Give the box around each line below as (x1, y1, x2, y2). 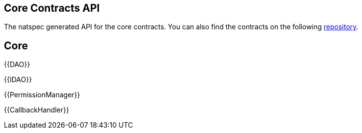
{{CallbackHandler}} (4, 106, 69, 114)
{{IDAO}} (4, 75, 32, 84)
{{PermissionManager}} (4, 90, 80, 99)
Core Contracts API (4, 2, 100, 14)
